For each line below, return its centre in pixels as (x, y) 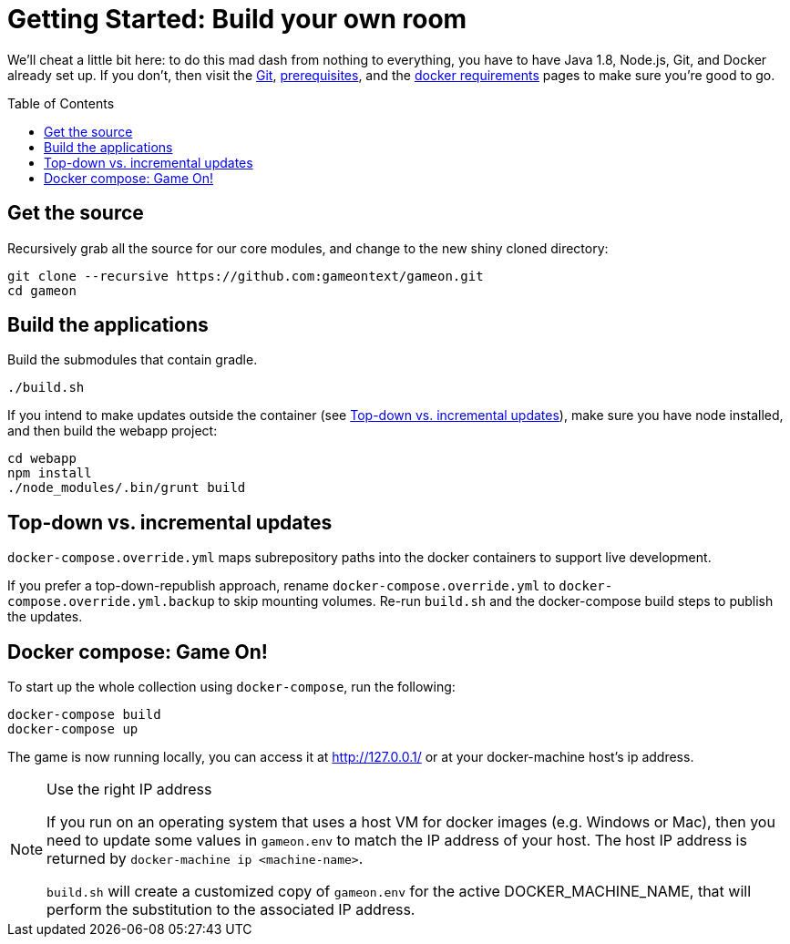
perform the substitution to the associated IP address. (231, 910)
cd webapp (42, 459)
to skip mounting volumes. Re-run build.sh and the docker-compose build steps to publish (496, 601)
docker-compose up (73, 729)
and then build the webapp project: (113, 431)
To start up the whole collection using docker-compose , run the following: (231, 687)
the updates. (45, 617)
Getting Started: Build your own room (237, 19)
